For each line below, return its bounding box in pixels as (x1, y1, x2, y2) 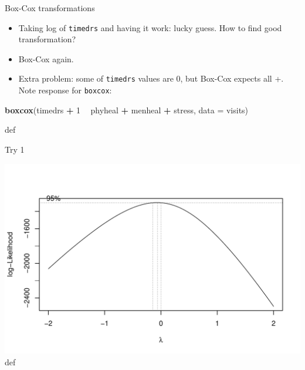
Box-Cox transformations (5, 2, 95, 14)
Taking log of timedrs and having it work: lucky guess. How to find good (18, 21, 282, 33)
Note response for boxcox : (18, 84, 112, 96)
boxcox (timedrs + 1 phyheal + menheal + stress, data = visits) (5, 103, 249, 116)
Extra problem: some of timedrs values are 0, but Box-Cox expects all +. (18, 72, 284, 85)
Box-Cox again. (18, 52, 74, 65)
